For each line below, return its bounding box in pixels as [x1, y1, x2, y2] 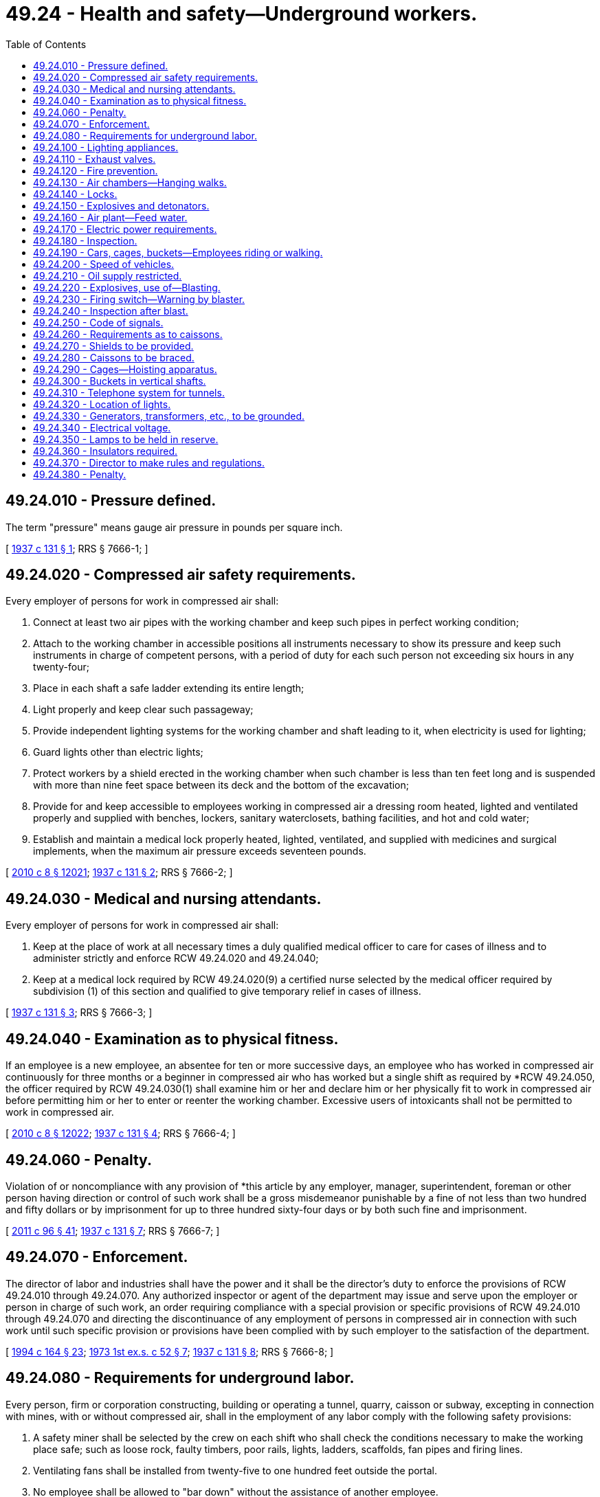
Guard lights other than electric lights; [33, 746, 203, 758]
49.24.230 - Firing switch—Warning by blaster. [33, 293, 245, 305]
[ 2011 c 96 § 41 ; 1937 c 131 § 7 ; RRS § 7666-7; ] [5, 1224, 220, 1237]
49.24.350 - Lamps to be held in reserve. [33, 433, 219, 445]
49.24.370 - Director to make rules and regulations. [33, 456, 265, 469]
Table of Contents [5, 38, 87, 50]
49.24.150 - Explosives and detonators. [33, 199, 210, 212]
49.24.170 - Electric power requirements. [33, 223, 217, 235]
